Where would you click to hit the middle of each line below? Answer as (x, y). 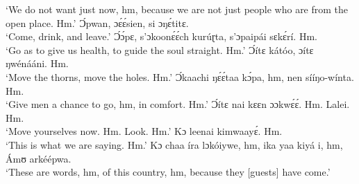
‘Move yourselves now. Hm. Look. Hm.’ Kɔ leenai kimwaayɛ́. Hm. (144, 131)
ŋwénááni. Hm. (37, 63)
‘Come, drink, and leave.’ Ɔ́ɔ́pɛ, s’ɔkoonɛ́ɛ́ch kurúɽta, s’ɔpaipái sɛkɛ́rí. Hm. (161, 36)
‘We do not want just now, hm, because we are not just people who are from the (177, 9)
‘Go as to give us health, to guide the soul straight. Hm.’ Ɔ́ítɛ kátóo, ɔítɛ (160, 49)
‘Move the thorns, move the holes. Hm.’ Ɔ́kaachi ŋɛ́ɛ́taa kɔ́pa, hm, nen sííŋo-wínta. (180, 76)
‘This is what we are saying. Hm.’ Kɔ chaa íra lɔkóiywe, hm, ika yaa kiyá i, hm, (174, 144)
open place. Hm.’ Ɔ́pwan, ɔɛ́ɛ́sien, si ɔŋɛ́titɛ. (97, 22)
